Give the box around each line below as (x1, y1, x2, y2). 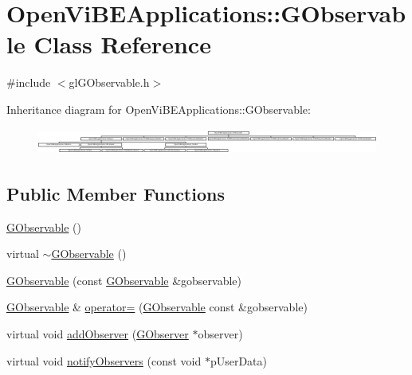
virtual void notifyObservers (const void (6, 352, 202, 369)
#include (6, 74, 51, 91)
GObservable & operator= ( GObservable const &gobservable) (6, 299, 308, 315)
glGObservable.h (69, 74, 150, 91)
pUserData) (210, 352, 267, 369)
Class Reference (33, 28, 211, 61)
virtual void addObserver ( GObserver (6, 325, 189, 342)
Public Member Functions (6, 181, 225, 205)
